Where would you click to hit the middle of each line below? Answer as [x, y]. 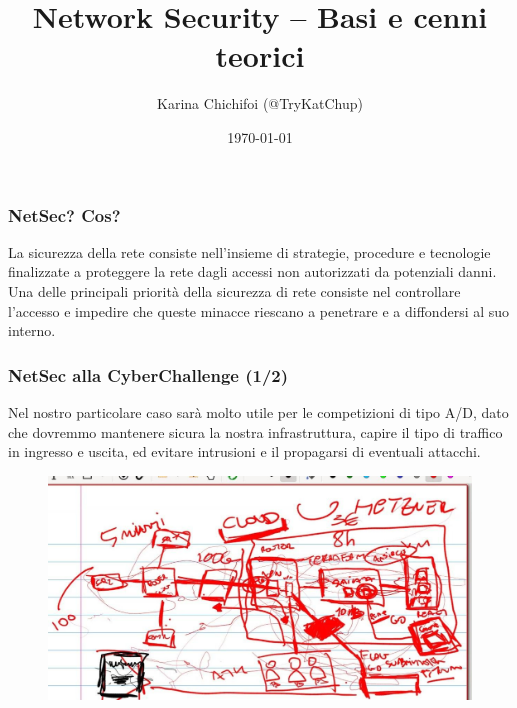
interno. [32, 330]
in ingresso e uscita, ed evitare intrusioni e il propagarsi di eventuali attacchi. [244, 451]
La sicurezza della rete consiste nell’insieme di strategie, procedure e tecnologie [249, 251]
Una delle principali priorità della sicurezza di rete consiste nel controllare [234, 290]
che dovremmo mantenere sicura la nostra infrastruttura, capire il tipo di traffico [255, 431]
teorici [260, 55]
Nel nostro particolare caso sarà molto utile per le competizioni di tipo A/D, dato [258, 411]
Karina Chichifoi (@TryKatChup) [260, 103]
